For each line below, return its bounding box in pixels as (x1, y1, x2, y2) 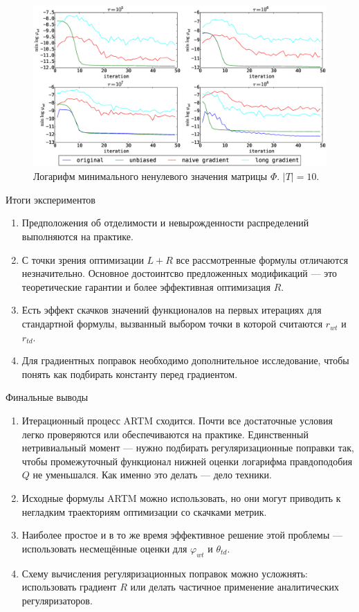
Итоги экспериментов (6, 192, 95, 206)
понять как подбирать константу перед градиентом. (21, 366, 238, 381)
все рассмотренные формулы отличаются (176, 252, 349, 267)
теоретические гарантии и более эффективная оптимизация (21, 279, 271, 294)
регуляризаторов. (21, 593, 93, 607)
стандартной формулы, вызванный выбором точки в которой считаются (21, 316, 323, 331)
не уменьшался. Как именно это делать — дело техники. (33, 467, 272, 482)
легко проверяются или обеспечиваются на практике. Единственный (21, 426, 309, 441)
